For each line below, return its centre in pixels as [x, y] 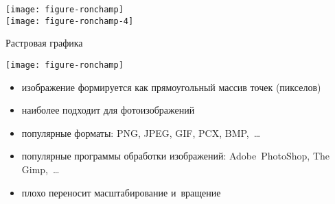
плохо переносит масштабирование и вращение [121, 192]
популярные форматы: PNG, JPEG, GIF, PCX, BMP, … [141, 132]
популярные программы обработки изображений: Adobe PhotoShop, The [176, 156]
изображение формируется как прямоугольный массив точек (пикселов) [171, 87]
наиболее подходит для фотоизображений [108, 110]
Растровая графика [44, 43]
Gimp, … [41, 169]
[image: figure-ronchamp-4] [70, 21]
